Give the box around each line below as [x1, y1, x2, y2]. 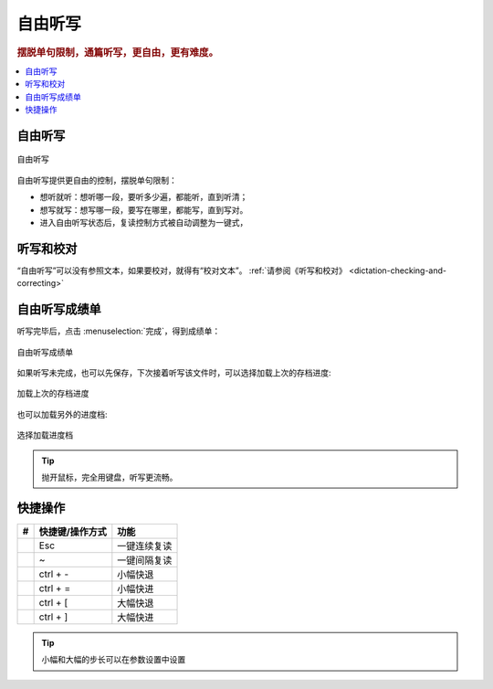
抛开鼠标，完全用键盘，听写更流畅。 [41, 472, 178, 482]
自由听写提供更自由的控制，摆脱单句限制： [16, 175, 177, 185]
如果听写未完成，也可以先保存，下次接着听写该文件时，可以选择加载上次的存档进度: [16, 366, 332, 378]
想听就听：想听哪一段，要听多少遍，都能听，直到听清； [39, 192, 248, 203]
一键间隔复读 [117, 554, 173, 567]
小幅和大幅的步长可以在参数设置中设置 [41, 654, 186, 665]
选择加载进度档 [16, 429, 73, 440]
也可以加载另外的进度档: [16, 408, 109, 419]
